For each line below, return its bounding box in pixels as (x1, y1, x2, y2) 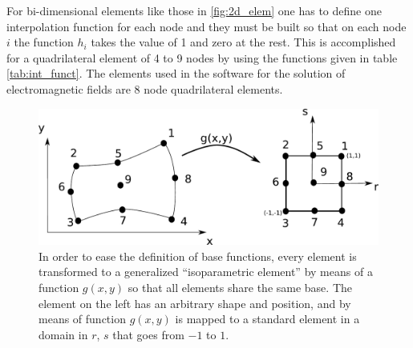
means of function (38, 310, 126, 327)
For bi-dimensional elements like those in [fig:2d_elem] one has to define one (6, 2, 382, 18)
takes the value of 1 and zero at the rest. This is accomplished (91, 34, 396, 50)
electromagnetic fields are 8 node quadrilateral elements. (6, 80, 283, 97)
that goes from (112, 326, 184, 342)
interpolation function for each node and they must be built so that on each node (6, 18, 407, 34)
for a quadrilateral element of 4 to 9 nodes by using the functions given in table (6, 49, 398, 66)
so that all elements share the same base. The (128, 278, 352, 295)
